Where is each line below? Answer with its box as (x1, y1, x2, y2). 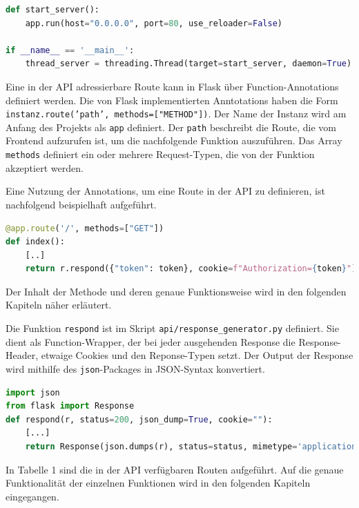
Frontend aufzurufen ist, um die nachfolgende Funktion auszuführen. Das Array (6, 133, 342, 148)
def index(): (6, 237, 65, 247)
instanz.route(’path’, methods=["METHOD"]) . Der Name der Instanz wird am (6, 106, 347, 121)
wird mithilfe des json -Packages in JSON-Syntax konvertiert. (6, 361, 265, 375)
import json (6, 387, 60, 398)
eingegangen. (6, 489, 59, 503)
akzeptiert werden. (6, 160, 84, 175)
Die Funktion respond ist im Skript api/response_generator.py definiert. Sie (6, 321, 339, 335)
